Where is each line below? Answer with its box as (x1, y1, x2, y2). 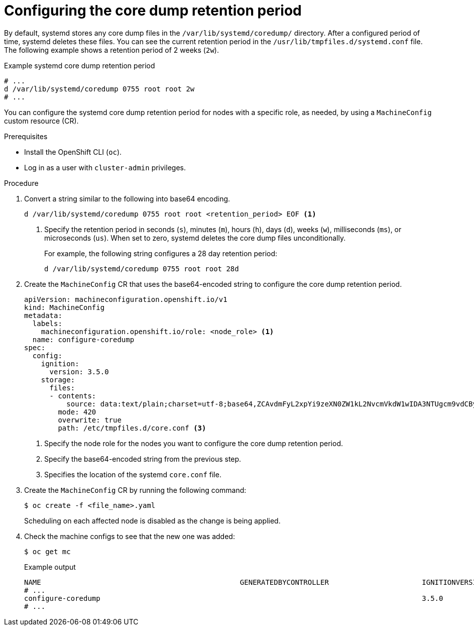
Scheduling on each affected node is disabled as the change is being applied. (24, 516, 281, 525)
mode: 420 (58, 407, 96, 416)
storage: (41, 375, 75, 384)
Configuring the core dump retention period (4, 2, 302, 19)
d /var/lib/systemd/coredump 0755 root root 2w (4, 84, 195, 93)
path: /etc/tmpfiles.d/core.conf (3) (58, 424, 206, 432)
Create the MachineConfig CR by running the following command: (24, 485, 247, 494)
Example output (24, 562, 76, 571)
